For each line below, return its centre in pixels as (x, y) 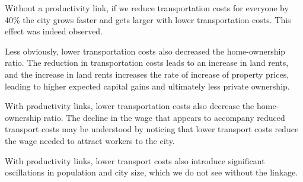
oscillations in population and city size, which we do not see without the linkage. (151, 172)
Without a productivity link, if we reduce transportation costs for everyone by (147, 8)
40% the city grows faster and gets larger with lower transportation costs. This (148, 19)
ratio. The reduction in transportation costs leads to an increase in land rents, (147, 63)
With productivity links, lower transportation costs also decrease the (130, 106)
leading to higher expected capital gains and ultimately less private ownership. (147, 86)
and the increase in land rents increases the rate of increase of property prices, (147, 74)
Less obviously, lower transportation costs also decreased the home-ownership (145, 51)
